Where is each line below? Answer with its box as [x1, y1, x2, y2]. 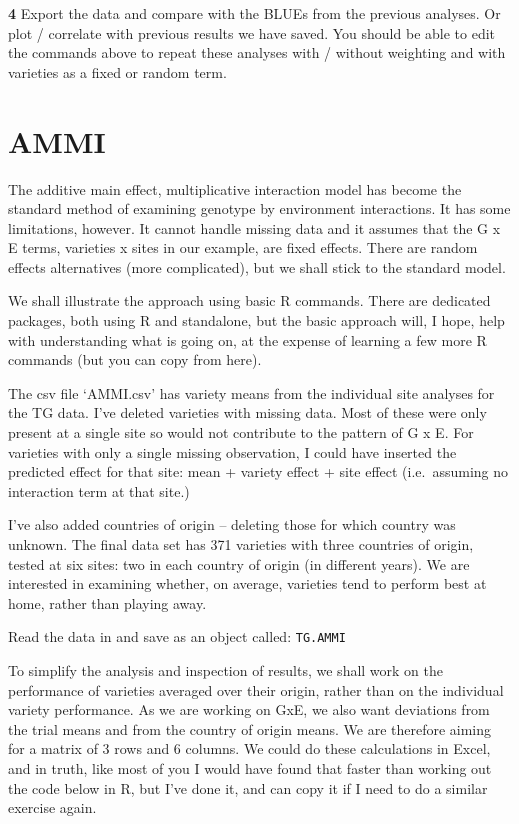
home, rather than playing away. [8, 592, 207, 613]
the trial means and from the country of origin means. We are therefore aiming [8, 718, 492, 739]
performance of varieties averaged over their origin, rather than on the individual [8, 679, 504, 700]
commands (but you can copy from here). [8, 349, 262, 370]
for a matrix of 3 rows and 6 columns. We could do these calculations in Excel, [8, 738, 491, 759]
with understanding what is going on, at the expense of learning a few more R [8, 329, 487, 350]
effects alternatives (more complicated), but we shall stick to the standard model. [8, 256, 506, 277]
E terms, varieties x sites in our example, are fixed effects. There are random [8, 237, 478, 258]
